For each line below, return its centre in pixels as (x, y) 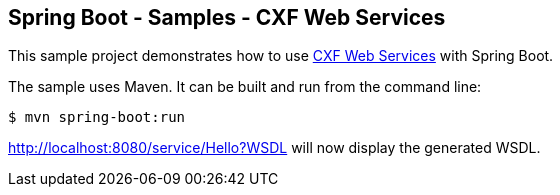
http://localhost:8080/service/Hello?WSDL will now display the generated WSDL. (274, 148)
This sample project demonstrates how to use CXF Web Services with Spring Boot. (281, 56)
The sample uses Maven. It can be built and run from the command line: (245, 87)
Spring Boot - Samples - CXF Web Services (227, 17)
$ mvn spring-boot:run (97, 117)
